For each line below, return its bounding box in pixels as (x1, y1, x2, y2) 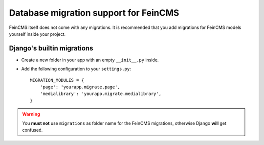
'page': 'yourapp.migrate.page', (40, 84, 121, 90)
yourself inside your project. (9, 31, 66, 37)
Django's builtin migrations (9, 44, 93, 52)
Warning (22, 111, 40, 117)
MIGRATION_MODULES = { (30, 77, 85, 83)
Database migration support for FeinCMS (9, 7, 179, 18)
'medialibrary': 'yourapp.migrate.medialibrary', (40, 91, 161, 97)
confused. (22, 127, 43, 133)
